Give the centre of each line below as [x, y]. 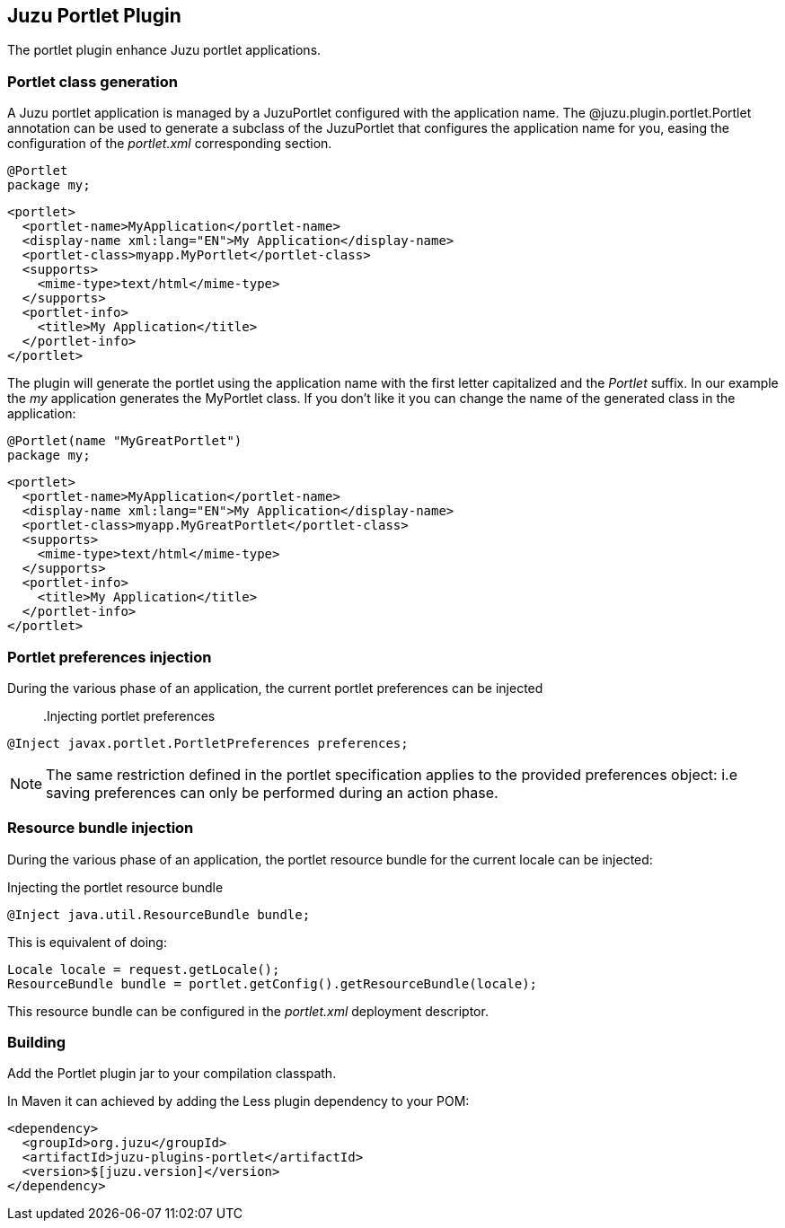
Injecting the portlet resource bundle [115, 887]
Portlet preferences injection [110, 657]
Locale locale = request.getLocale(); [144, 969]
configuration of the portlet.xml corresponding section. [170, 144]
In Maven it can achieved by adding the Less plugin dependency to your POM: [238, 1101]
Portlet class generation [93, 81]
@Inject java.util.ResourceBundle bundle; [159, 914]
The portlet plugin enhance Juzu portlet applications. [164, 50]
